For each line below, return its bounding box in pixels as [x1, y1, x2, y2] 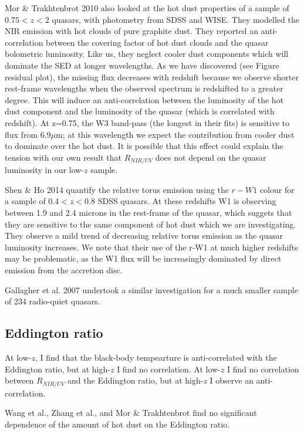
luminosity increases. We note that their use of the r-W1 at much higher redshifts [5, 240, 298, 253]
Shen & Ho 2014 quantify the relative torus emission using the [5, 183, 229, 195]
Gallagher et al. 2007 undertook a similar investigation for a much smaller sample [5, 283, 298, 296]
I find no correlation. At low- [117, 362, 221, 375]
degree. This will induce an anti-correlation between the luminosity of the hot [5, 93, 284, 106]
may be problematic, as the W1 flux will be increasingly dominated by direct [5, 252, 282, 265]
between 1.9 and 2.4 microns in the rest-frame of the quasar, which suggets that [5, 206, 292, 218]
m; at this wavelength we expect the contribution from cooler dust [56, 128, 295, 140]
